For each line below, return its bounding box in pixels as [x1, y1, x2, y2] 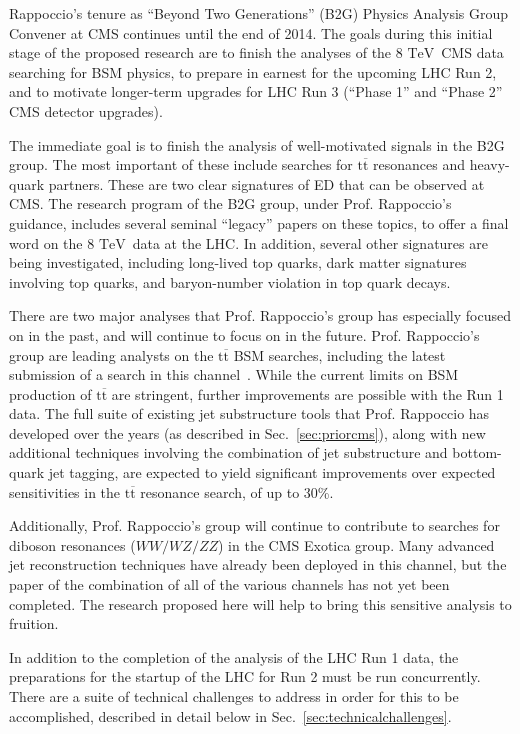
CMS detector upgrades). [9, 100, 163, 121]
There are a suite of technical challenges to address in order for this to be [9, 686, 459, 706]
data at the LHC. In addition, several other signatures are [132, 232, 488, 253]
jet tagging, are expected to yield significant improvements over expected [48, 462, 496, 483]
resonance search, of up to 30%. [140, 481, 334, 502]
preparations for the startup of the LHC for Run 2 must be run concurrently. [9, 666, 481, 687]
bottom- [452, 442, 502, 463]
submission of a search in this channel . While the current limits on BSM [9, 364, 459, 385]
